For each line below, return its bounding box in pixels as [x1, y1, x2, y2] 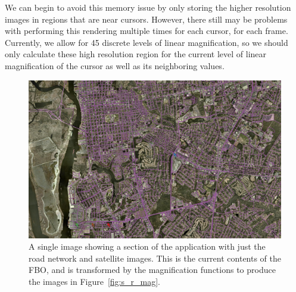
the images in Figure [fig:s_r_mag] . [29, 275, 160, 287]
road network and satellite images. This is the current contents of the [29, 251, 282, 264]
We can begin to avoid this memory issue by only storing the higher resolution [5, 1, 291, 13]
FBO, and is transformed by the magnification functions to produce [29, 263, 276, 276]
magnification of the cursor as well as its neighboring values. [5, 59, 225, 72]
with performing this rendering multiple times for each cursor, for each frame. [5, 24, 288, 37]
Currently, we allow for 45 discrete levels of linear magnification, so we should [5, 36, 288, 48]
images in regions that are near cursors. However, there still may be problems [5, 13, 288, 25]
